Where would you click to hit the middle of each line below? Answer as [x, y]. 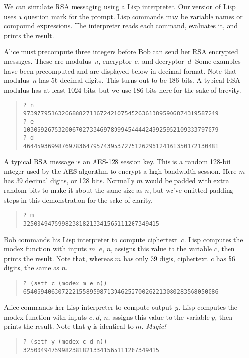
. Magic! [154, 326]
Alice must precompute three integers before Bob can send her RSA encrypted [121, 51]
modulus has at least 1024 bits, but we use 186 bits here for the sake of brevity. [123, 89]
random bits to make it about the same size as [73, 190]
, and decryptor [161, 61]
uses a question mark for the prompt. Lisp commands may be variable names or [123, 16]
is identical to [113, 326]
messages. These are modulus [48, 61]
